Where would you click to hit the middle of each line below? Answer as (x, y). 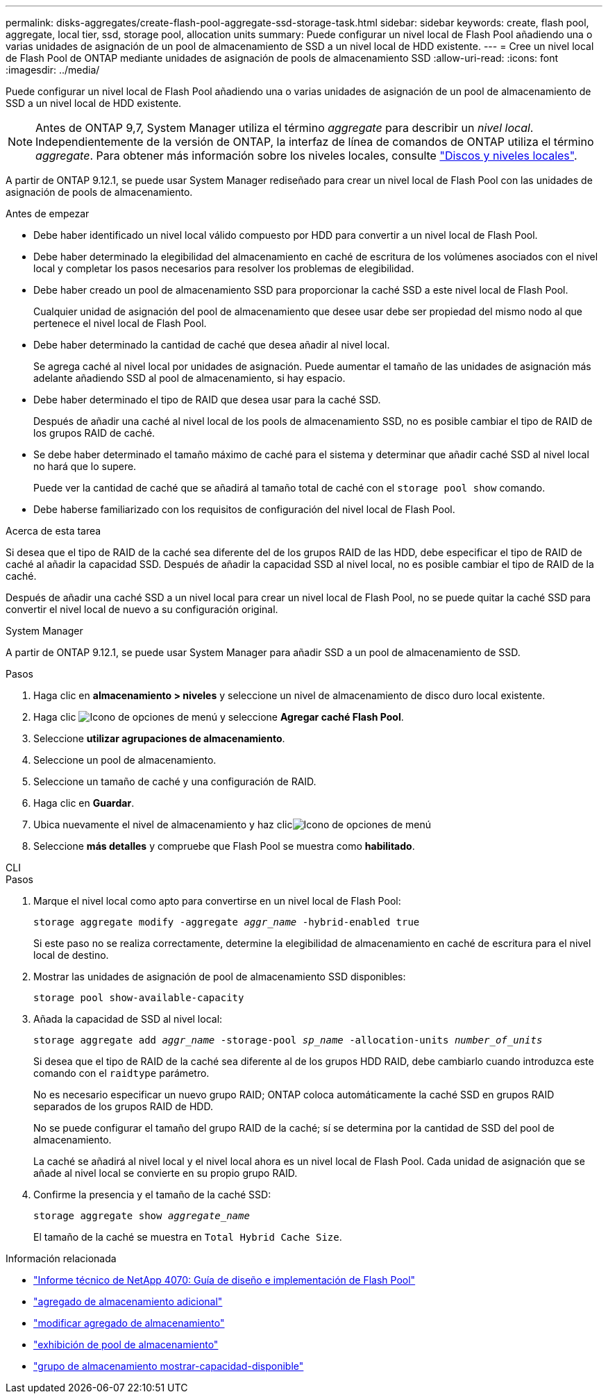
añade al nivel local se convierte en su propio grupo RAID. (166, 1173)
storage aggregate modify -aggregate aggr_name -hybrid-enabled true (227, 922)
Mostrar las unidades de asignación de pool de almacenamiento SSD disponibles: (220, 977)
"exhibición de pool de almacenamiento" (126, 1344)
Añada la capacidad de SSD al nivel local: (128, 1019)
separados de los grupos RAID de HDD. (123, 1106)
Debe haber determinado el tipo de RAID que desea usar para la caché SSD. (207, 400)
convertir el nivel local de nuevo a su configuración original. (142, 609)
